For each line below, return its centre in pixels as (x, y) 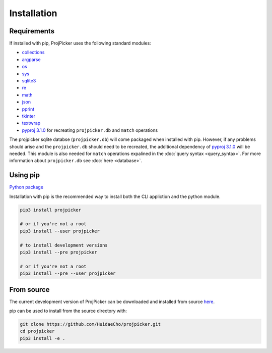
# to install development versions (64, 245)
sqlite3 (29, 81)
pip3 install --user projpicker (60, 231)
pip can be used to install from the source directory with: (68, 311)
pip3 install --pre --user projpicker (68, 273)
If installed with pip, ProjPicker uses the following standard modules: (80, 43)
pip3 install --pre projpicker (59, 252)
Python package (26, 187)
